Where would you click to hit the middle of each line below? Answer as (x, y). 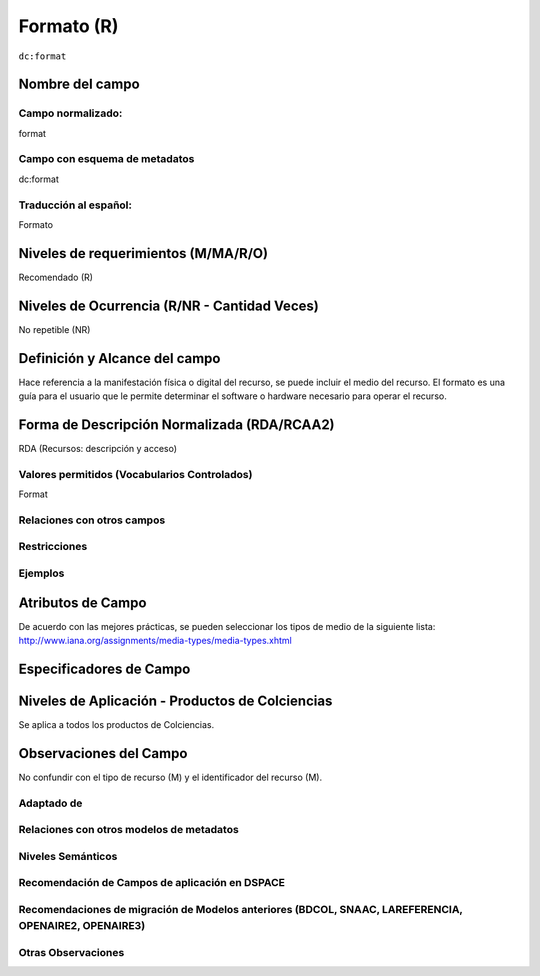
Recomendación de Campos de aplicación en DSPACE (151, 883)
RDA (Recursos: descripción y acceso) (98, 448)
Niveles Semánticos (68, 856)
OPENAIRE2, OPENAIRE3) (82, 926)
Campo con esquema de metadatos (106, 159)
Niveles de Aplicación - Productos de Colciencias (175, 700)
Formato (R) (68, 26)
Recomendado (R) (56, 277)
